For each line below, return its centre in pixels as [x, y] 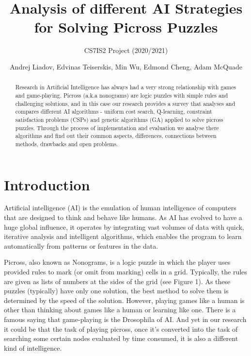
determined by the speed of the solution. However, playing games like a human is [124, 300]
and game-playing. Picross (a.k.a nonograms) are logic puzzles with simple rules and [122, 95]
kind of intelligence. [33, 348]
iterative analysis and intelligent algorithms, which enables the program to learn [123, 236]
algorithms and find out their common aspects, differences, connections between [116, 136]
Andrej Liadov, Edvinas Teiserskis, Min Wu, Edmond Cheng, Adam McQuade [126, 66]
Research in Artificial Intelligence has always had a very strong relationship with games [125, 87]
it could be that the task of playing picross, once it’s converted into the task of [121, 329]
